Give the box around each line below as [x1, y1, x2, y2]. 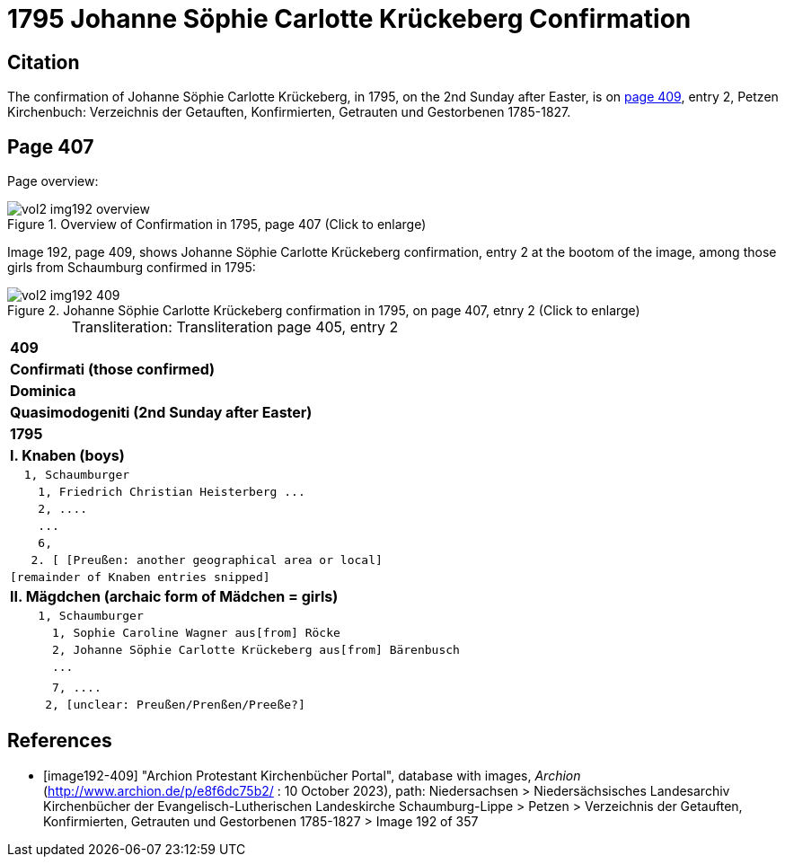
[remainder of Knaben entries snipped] [10, 570, 270, 585]
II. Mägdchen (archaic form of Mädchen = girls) [10, 587, 339, 606]
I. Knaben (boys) [10, 446, 125, 465]
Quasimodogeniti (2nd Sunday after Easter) [10, 403, 313, 422]
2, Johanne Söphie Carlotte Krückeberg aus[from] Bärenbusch [51, 643, 460, 657]
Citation [7, 50, 80, 74]
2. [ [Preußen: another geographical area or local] [31, 553, 383, 568]
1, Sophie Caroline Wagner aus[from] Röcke [51, 626, 340, 640]
